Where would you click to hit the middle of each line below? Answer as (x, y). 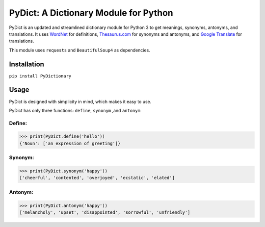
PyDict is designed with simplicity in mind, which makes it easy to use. (80, 101)
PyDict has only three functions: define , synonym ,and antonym (75, 110)
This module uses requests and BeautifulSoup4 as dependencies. (80, 50)
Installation (26, 64)
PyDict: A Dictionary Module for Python (91, 13)
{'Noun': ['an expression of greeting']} (70, 143)
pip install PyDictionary (40, 76)
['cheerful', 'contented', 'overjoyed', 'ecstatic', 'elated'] (97, 178)
